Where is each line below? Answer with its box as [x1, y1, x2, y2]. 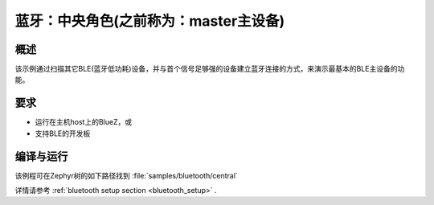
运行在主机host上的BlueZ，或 [35, 117, 133, 127]
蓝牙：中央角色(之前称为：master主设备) [14, 12, 285, 30]
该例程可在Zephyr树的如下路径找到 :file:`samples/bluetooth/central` [14, 170, 239, 180]
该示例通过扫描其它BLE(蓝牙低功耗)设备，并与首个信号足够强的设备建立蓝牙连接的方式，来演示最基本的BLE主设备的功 [14, 64, 405, 74]
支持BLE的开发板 [35, 129, 91, 138]
